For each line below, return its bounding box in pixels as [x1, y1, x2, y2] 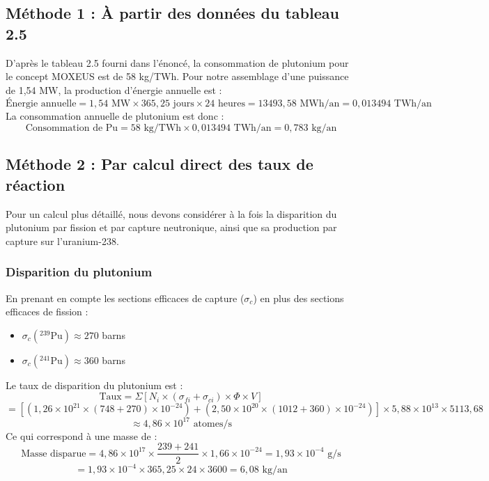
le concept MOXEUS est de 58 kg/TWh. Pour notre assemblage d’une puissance [6, 69, 349, 84]
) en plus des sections [253, 290, 344, 305]
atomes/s [193, 418, 232, 429]
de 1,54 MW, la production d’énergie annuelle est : [6, 82, 222, 97]
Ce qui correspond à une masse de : [6, 428, 157, 443]
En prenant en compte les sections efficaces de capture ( [6, 290, 244, 305]
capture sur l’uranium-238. [6, 233, 119, 248]
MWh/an [300, 99, 340, 109]
